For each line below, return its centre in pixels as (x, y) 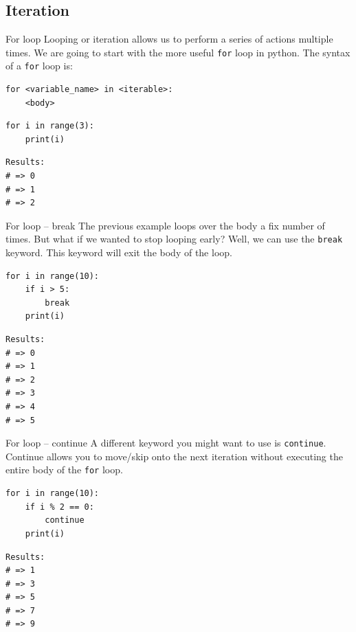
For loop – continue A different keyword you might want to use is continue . (166, 443)
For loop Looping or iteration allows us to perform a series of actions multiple (169, 39)
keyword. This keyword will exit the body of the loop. (119, 252)
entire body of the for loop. (64, 470)
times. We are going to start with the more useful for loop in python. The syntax (178, 52)
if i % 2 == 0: (59, 507)
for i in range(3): (50, 126)
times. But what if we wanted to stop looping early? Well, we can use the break (174, 239)
